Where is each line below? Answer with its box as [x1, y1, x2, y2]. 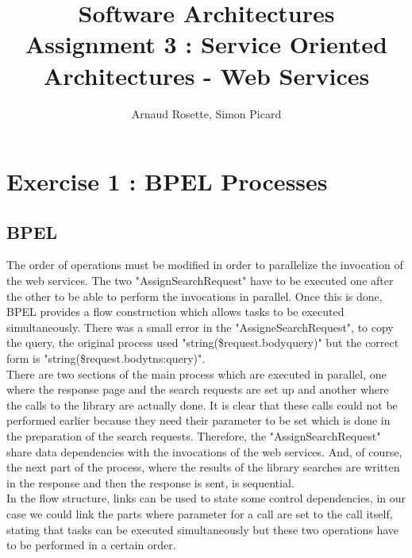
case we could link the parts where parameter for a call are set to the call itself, [6, 505, 393, 521]
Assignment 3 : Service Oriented [25, 28, 387, 60]
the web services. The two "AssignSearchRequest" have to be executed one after [6, 272, 394, 289]
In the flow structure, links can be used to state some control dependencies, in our [6, 490, 406, 506]
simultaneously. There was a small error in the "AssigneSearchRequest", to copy [6, 318, 394, 335]
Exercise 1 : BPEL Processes [6, 165, 328, 198]
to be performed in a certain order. [6, 537, 176, 553]
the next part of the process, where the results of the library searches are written [6, 459, 400, 475]
